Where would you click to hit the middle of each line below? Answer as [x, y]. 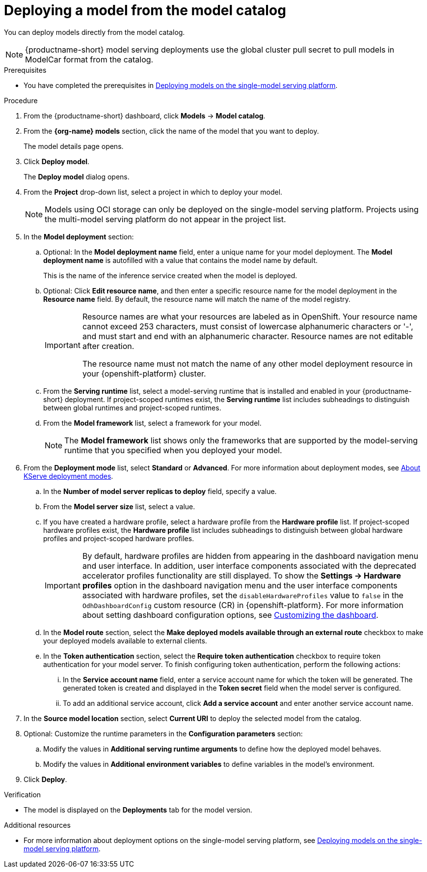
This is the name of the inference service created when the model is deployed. [170, 275]
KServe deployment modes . [68, 476]
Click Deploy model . [57, 161]
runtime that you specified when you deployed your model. [173, 450]
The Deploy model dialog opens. [77, 176]
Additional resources [37, 825]
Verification [23, 794]
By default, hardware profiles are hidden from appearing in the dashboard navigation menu [250, 556]
